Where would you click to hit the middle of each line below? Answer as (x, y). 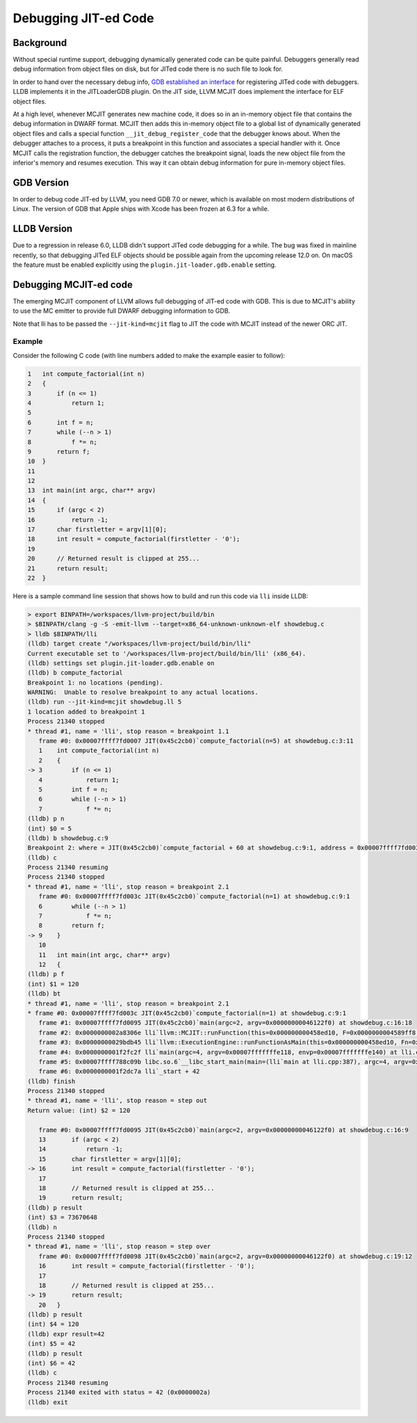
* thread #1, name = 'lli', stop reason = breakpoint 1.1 (128, 731)
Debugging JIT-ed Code (83, 18)
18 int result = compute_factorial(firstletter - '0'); (134, 539)
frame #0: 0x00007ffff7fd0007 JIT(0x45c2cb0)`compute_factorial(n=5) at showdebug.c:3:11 (196, 741)
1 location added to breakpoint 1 (86, 711)
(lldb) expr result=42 (66, 1334)
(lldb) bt (44, 994)
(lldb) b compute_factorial (75, 673)
